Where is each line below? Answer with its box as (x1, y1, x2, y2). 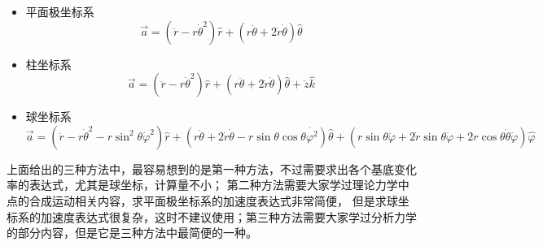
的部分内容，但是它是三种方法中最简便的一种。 (7, 224, 257, 241)
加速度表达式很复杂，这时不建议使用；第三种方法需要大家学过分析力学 (40, 208, 417, 225)
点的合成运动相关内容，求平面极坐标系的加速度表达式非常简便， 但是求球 (7, 192, 398, 209)
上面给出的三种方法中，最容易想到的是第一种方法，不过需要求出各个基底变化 (7, 160, 417, 177)
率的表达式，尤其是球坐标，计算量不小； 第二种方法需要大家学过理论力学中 (7, 176, 409, 193)
